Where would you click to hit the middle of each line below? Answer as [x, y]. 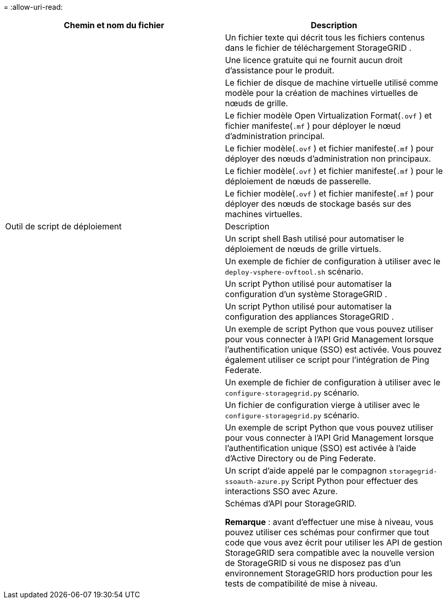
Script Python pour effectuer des [355, 481]
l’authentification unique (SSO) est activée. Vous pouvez [333, 349]
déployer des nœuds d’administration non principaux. [328, 159]
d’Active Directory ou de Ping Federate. [300, 458]
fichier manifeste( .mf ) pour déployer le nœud [313, 126]
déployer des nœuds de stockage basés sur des [318, 204]
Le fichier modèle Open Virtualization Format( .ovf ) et [329, 115]
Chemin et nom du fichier [114, 25]
